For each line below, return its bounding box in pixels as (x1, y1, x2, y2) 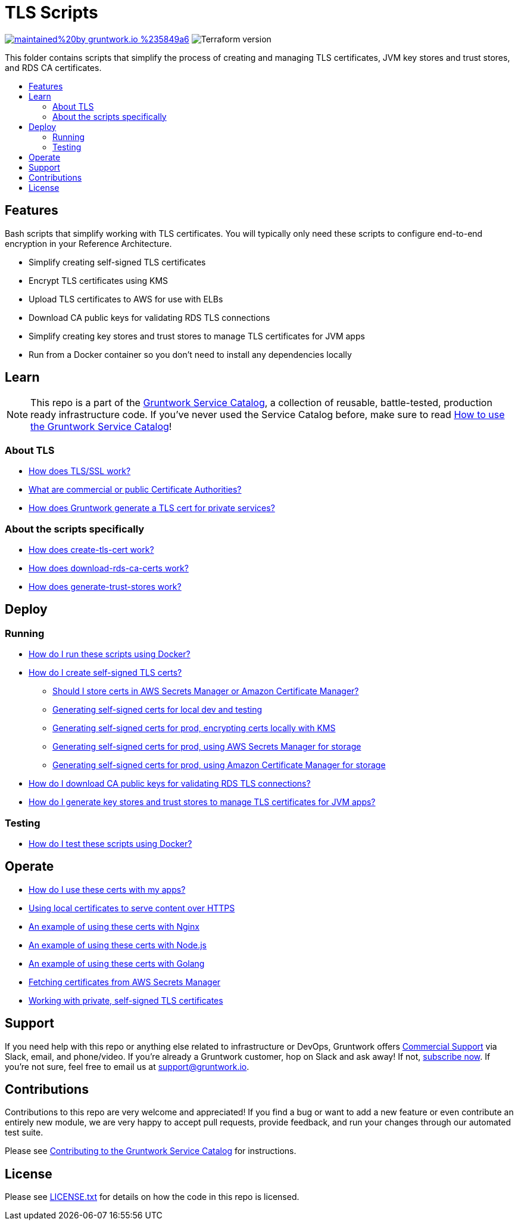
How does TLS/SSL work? (29, 466, 131, 477)
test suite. (5, 1127, 43, 1138)
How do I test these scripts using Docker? (29, 838, 192, 849)
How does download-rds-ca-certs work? (29, 562, 189, 573)
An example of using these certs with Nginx (29, 921, 199, 932)
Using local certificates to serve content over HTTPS (29, 902, 235, 913)
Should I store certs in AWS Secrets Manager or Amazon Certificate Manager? (52, 686, 359, 697)
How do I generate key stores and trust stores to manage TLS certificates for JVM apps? (29, 797, 376, 808)
